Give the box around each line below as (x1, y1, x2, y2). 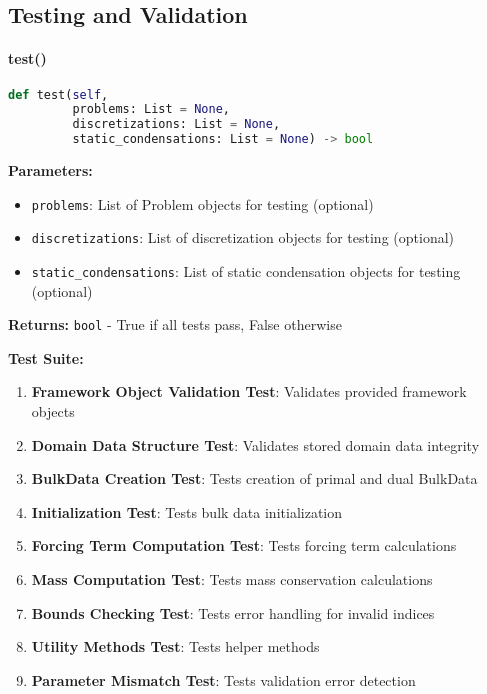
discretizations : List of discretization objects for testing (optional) (31, 227, 455, 248)
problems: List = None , (72, 102, 230, 117)
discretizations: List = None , (72, 117, 281, 132)
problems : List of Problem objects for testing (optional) (31, 193, 374, 214)
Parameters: (8, 160, 93, 181)
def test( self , (8, 87, 109, 102)
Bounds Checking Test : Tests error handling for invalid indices (31, 602, 435, 623)
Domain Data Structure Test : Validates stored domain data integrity (31, 434, 480, 455)
